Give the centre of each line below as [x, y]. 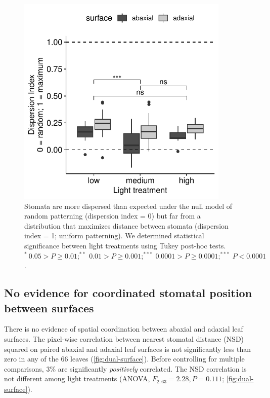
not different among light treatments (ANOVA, [77, 378]
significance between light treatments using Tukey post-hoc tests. [125, 245]
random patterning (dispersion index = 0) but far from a [112, 216]
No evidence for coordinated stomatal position [128, 293]
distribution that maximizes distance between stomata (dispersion [126, 225]
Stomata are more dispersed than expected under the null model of [128, 206]
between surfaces [49, 307]
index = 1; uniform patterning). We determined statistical [114, 236]
